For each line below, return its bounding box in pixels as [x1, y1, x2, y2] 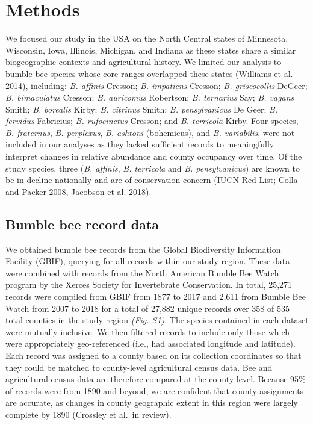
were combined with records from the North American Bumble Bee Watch [5, 266, 279, 279]
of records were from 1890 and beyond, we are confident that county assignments [5, 384, 304, 397]
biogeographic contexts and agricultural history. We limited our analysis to [5, 55, 282, 68]
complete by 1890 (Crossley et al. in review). [5, 408, 172, 420]
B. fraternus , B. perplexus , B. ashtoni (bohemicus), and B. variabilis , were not [5, 126, 295, 138]
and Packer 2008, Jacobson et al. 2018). [5, 185, 152, 197]
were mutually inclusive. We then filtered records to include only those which [5, 325, 290, 338]
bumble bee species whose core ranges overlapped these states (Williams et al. [5, 67, 293, 79]
